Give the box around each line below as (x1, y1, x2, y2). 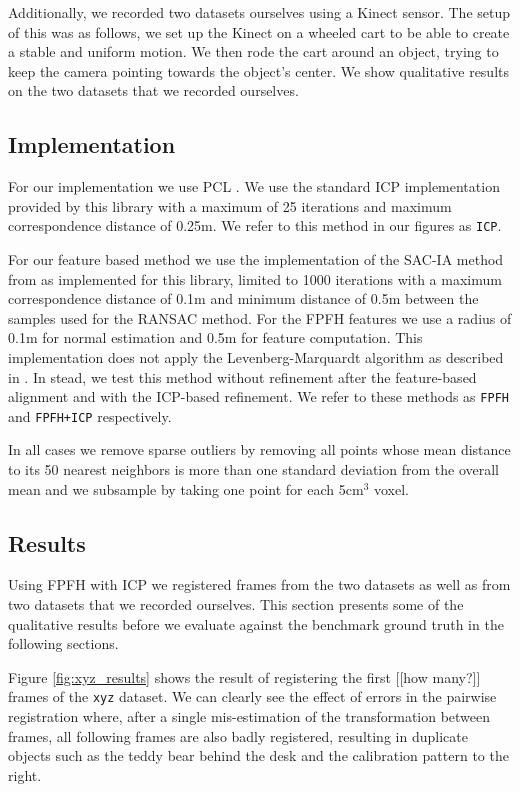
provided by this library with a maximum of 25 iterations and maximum (8, 195, 452, 216)
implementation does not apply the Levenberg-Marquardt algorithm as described (8, 346, 504, 367)
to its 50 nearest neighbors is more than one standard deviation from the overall (8, 459, 500, 480)
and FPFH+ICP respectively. (8, 405, 172, 426)
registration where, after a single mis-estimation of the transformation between (8, 706, 491, 727)
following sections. (8, 633, 119, 654)
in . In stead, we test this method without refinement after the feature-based (8, 366, 477, 387)
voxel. (373, 478, 409, 499)
